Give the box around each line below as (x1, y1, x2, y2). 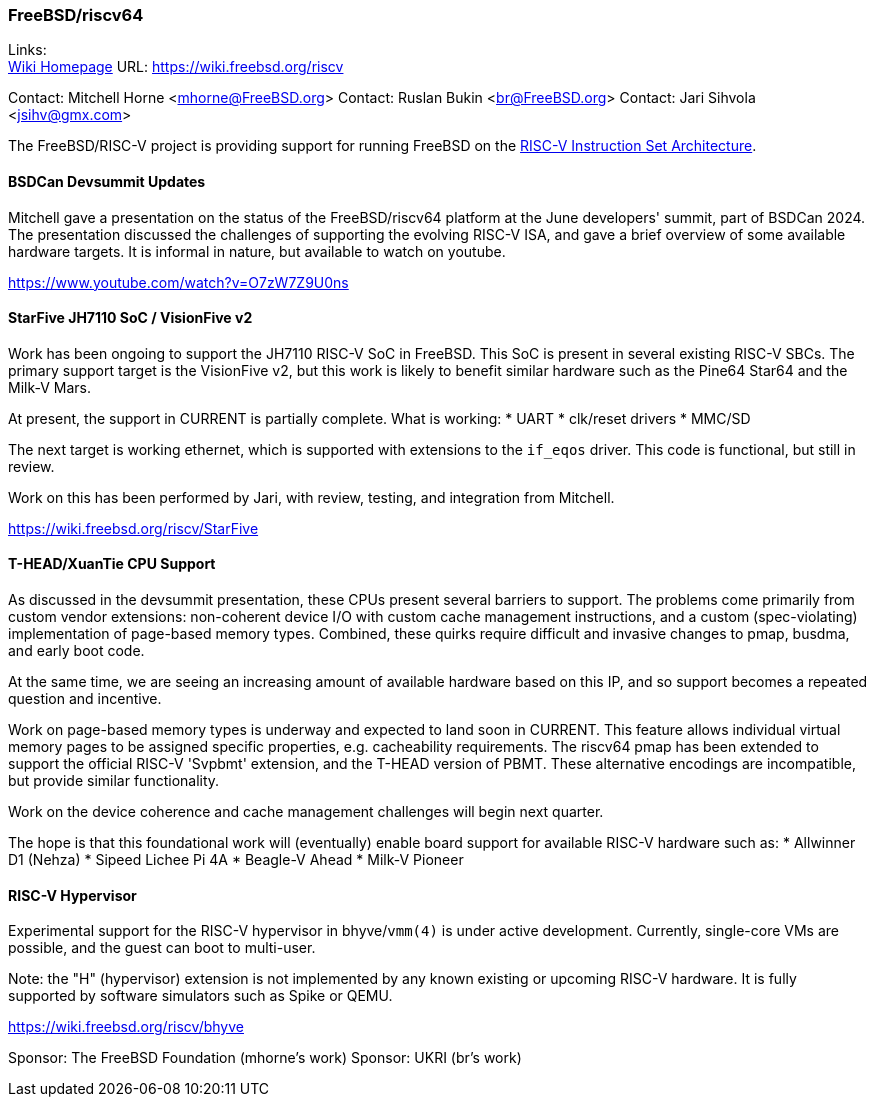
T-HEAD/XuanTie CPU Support (8, 555, 216, 573)
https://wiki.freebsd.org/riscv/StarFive (8, 519, 259, 537)
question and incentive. (8, 690, 162, 708)
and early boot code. (8, 642, 145, 660)
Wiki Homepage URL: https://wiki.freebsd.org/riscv (8, 58, 344, 76)
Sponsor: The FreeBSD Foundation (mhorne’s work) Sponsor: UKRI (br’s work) (8, 1049, 522, 1067)
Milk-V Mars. (8, 378, 92, 396)
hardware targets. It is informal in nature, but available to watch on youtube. (8, 242, 506, 260)
